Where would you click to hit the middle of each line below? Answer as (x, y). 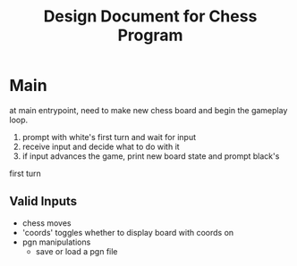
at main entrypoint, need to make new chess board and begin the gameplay (148, 110)
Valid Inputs (43, 201)
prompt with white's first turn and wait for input (109, 137)
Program (150, 35)
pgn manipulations (56, 242)
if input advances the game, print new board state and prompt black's (151, 156)
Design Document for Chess (150, 17)
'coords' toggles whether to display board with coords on (128, 232)
